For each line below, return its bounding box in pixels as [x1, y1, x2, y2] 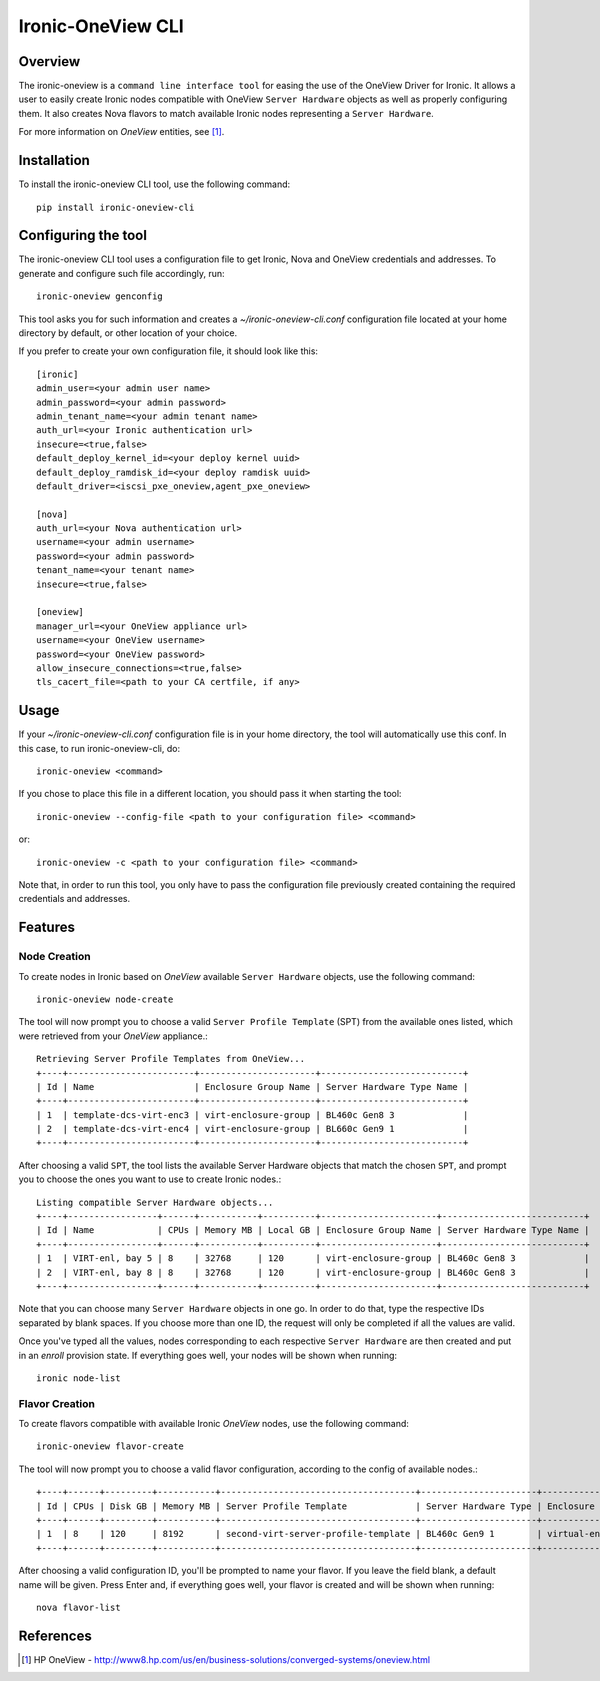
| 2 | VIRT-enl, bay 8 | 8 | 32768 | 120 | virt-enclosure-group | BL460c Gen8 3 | [36, 1266, 590, 1278]
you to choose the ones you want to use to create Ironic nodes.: [18, 1173, 282, 1185]
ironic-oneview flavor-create [36, 1441, 185, 1452]
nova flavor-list [36, 1601, 121, 1613]
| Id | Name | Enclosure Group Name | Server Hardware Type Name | [36, 1081, 469, 1092]
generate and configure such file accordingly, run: [18, 267, 225, 279]
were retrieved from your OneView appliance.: [18, 1030, 209, 1042]
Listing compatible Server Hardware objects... [36, 1196, 274, 1208]
